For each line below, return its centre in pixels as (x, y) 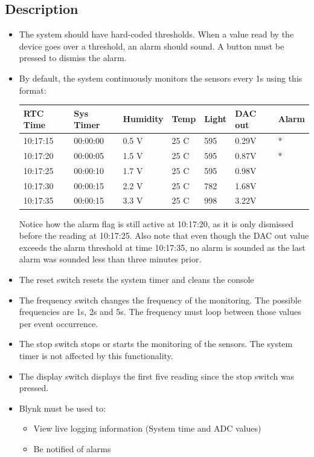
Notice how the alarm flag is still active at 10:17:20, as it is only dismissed (156, 223)
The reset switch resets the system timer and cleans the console (136, 279)
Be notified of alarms (72, 448)
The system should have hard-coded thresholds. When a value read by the (156, 34)
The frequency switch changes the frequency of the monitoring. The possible (160, 300)
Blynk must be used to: (62, 408)
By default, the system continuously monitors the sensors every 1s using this (161, 78)
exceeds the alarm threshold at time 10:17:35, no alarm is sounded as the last (162, 247)
